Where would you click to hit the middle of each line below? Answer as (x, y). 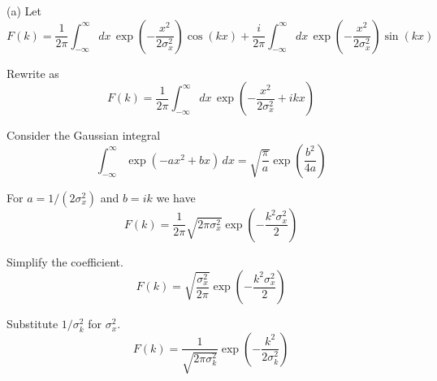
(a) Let (24, 11)
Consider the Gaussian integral (84, 135)
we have (176, 197)
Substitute (32, 324)
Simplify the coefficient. (65, 261)
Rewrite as (33, 73)
